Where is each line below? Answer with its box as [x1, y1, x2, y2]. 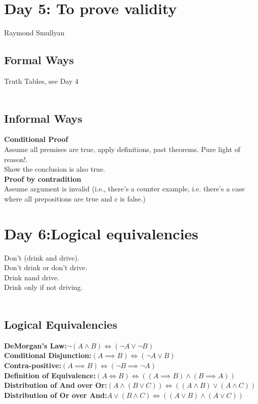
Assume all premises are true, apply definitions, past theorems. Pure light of [4, 143, 240, 154]
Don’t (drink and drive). [4, 252, 79, 263]
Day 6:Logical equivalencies [4, 223, 199, 243]
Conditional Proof [4, 134, 68, 144]
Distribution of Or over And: [4, 389, 107, 400]
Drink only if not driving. [4, 282, 83, 292]
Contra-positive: [4, 360, 62, 370]
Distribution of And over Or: [4, 380, 107, 390]
